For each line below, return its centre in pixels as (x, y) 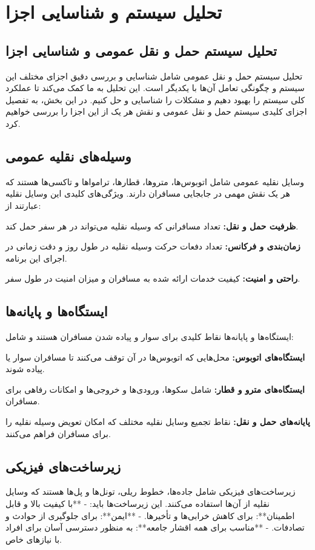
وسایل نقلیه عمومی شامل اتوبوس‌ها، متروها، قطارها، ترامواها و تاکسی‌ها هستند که (155, 181)
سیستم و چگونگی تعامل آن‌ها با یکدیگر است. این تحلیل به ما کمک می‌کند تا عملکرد (155, 88)
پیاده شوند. (25, 369)
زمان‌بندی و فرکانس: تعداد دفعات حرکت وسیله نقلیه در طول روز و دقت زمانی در (153, 246)
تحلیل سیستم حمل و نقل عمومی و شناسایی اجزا (141, 50)
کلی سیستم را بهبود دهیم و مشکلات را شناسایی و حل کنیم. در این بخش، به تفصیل (155, 99)
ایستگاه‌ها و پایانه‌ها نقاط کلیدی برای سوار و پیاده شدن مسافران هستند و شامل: (150, 337)
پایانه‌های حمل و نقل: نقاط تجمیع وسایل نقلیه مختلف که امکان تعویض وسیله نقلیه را (158, 422)
